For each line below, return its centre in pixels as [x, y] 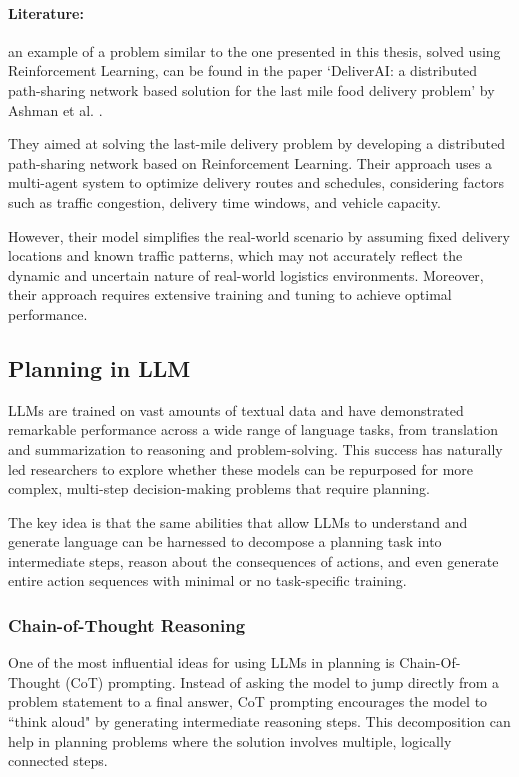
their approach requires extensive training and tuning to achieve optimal [230, 294]
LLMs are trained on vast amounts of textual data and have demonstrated [236, 409]
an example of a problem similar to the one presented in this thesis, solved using [254, 50]
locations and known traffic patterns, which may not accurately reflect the [235, 255]
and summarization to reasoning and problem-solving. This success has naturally [255, 448]
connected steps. [58, 760]
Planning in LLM [99, 367]
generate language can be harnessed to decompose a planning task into [225, 541]
